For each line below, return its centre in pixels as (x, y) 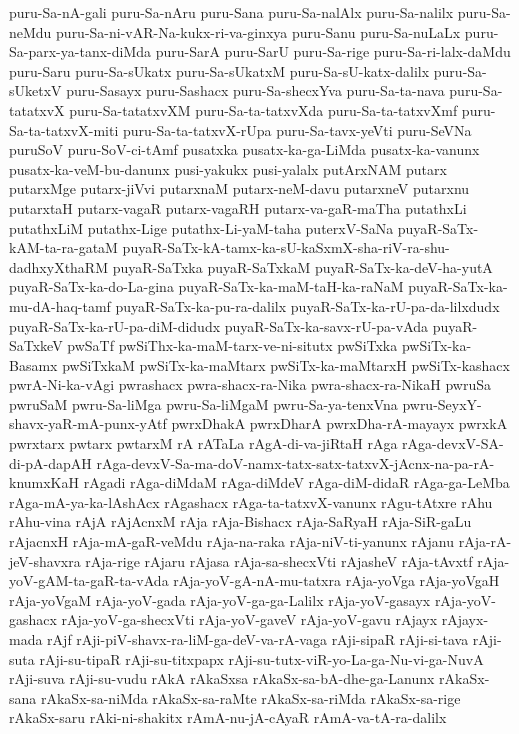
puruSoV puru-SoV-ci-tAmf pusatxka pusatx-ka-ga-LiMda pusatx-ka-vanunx (244, 149)
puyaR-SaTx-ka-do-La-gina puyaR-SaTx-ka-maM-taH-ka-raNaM (206, 286)
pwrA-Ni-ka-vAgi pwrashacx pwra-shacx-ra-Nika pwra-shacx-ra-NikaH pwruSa (250, 384)
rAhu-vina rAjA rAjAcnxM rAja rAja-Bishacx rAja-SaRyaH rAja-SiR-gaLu (240, 521)
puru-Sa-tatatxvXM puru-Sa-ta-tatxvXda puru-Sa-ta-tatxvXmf (263, 109)
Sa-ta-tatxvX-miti (64, 129)
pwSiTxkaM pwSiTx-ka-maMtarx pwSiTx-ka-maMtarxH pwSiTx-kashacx (286, 364)
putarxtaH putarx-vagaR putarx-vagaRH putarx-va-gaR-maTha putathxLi (238, 207)
